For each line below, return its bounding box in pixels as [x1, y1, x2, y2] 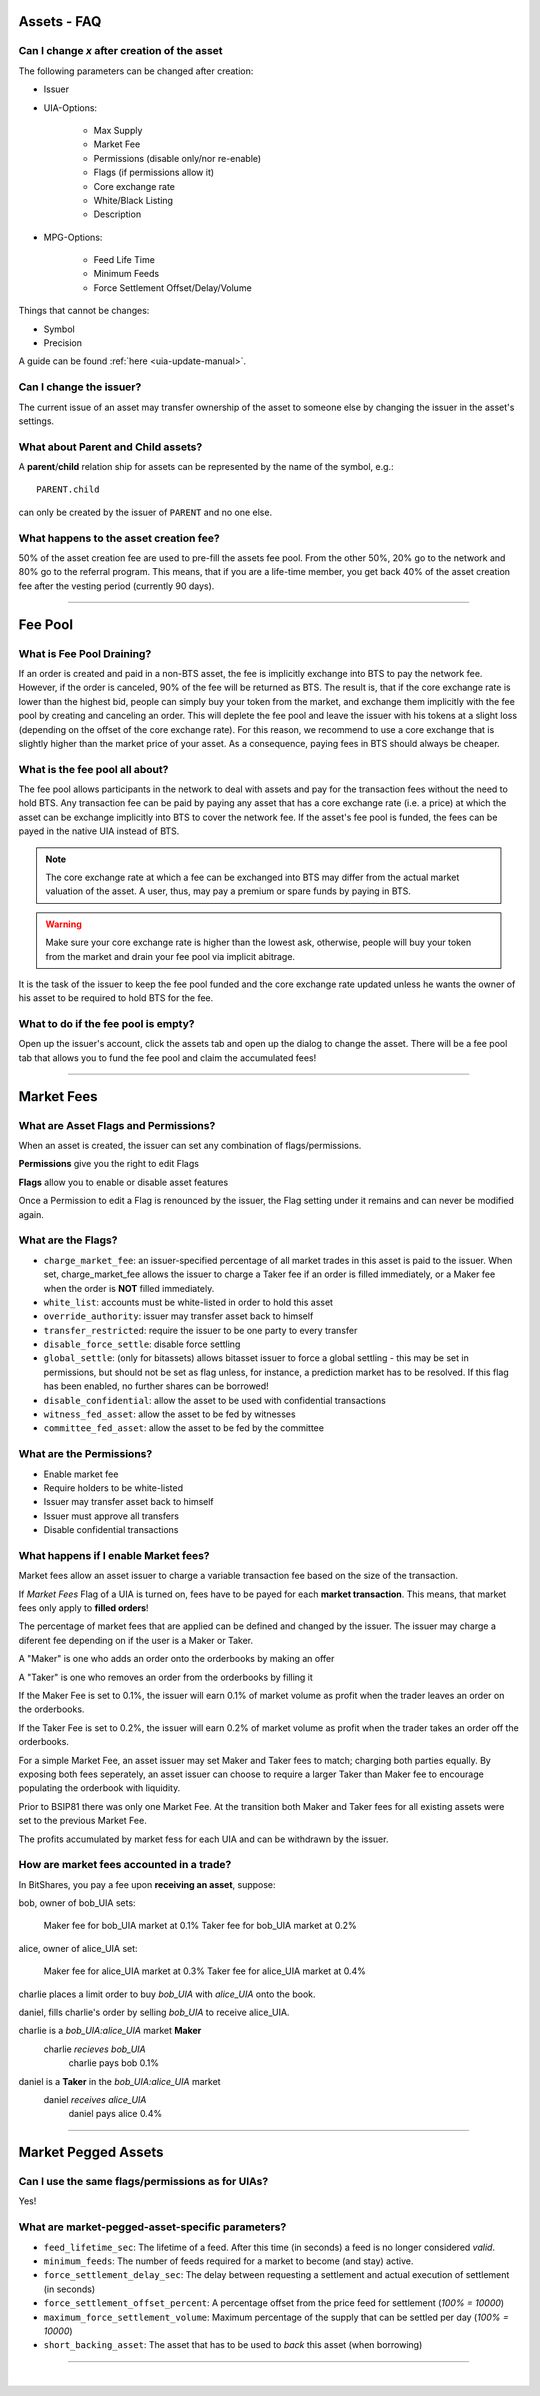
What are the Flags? [18, 1233, 118, 1247]
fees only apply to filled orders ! [18, 1602, 149, 1614]
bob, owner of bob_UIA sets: [18, 1897, 136, 1909]
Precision [43, 337, 82, 349]
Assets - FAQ [18, 13, 102, 30]
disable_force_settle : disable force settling [43, 1338, 241, 1350]
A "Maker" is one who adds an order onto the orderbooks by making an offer [18, 1653, 335, 1665]
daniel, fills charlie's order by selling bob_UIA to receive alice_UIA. [18, 2006, 290, 2018]
